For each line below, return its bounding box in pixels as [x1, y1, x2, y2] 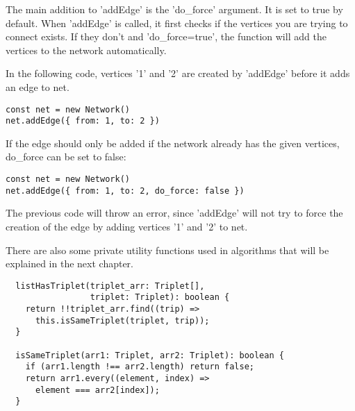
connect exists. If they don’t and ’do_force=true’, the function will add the [6, 29, 327, 44]
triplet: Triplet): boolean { [90, 292, 230, 303]
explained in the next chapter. [6, 256, 134, 271]
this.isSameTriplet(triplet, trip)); [35, 315, 210, 326]
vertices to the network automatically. [6, 42, 167, 57]
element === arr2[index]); [35, 385, 160, 395]
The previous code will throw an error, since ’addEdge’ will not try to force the [6, 205, 343, 220]
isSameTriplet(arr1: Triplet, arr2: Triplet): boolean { [15, 350, 284, 360]
